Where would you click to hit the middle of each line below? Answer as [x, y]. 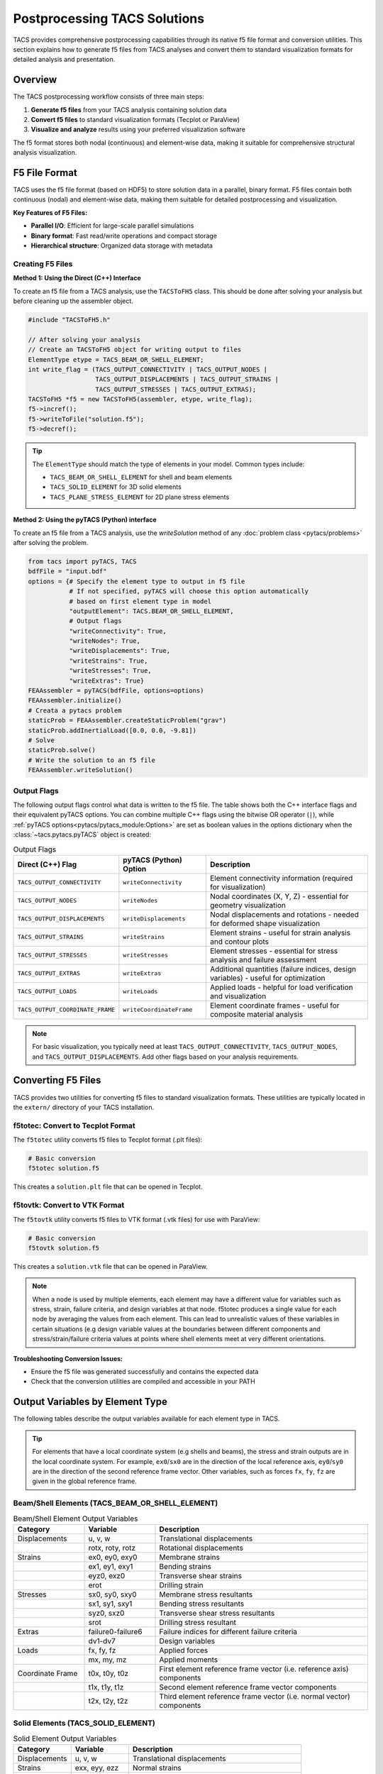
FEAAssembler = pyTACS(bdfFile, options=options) [116, 691]
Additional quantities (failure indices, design [283, 969]
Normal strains [157, 1768]
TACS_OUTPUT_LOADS [47, 992]
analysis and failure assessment [263, 959]
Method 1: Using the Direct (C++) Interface [77, 278]
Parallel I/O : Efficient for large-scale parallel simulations [112, 226]
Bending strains [185, 1566]
